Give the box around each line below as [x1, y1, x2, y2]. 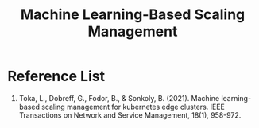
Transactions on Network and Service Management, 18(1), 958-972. [18, 110, 242, 120]
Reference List [7, 68, 105, 85]
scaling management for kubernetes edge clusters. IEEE [41, 102, 226, 111]
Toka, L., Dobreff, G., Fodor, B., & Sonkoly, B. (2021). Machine [18, 93, 220, 103]
